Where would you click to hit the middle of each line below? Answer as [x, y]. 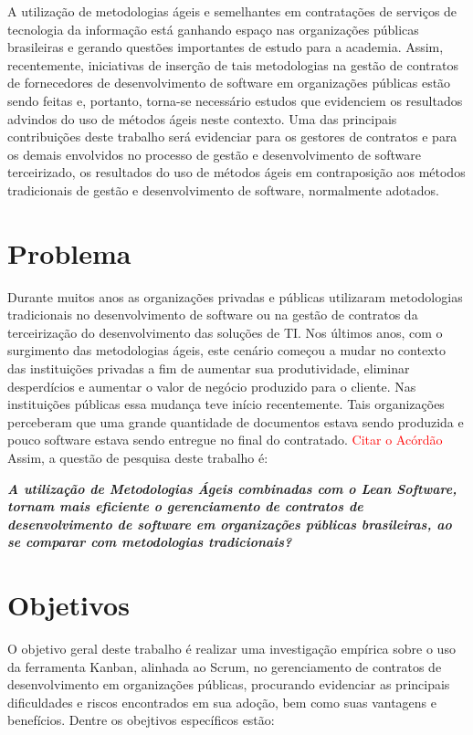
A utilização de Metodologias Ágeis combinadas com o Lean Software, [232, 488]
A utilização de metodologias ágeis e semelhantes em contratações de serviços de [232, 11]
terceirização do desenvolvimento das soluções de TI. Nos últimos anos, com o [225, 332]
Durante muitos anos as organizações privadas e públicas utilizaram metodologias [235, 296]
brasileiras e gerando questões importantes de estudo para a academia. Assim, [226, 47]
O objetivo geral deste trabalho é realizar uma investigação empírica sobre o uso [231, 649]
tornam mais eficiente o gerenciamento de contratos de [185, 506]
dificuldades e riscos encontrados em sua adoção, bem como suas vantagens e [222, 702]
